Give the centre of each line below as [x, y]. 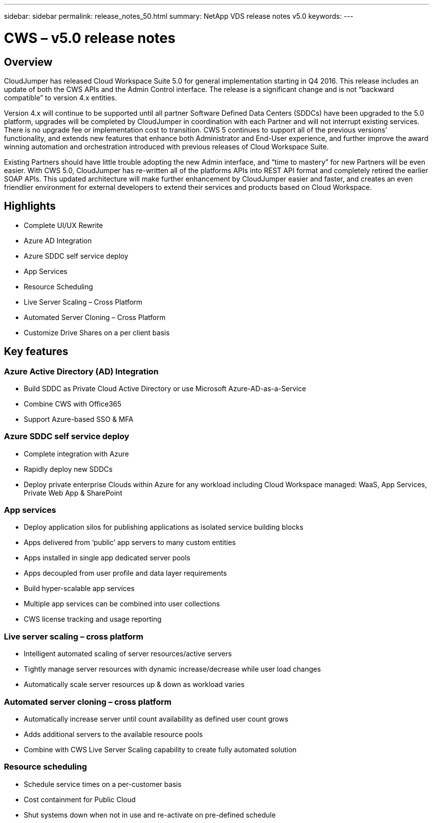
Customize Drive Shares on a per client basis [97, 332]
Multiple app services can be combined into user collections [122, 604]
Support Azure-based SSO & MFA [79, 419]
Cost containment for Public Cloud [80, 799]
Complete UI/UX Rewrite [64, 225]
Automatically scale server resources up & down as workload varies [134, 685]
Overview [28, 62]
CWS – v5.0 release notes [90, 38]
